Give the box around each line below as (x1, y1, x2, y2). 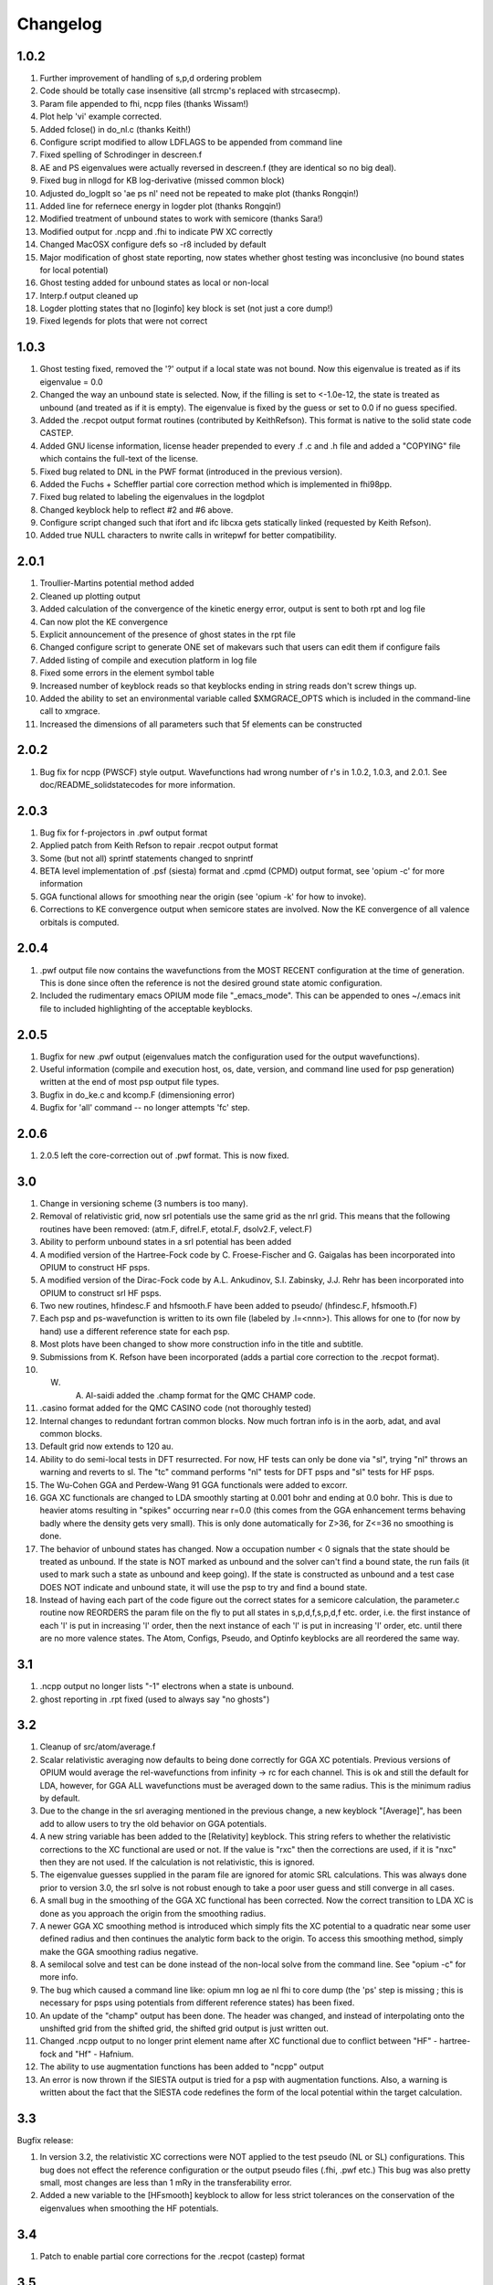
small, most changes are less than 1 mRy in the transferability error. (39, 2177, 292, 2188)
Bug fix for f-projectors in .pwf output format (39, 827, 208, 838)
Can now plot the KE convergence (39, 616, 169, 627)
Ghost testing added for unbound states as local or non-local (39, 277, 269, 288)
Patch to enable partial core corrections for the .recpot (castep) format (39, 2250, 306, 2261)
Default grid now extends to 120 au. (39, 1440, 173, 1452)
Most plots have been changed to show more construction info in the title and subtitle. (39, 1339, 364, 1350)
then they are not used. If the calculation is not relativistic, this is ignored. (39, 1856, 315, 1867)
